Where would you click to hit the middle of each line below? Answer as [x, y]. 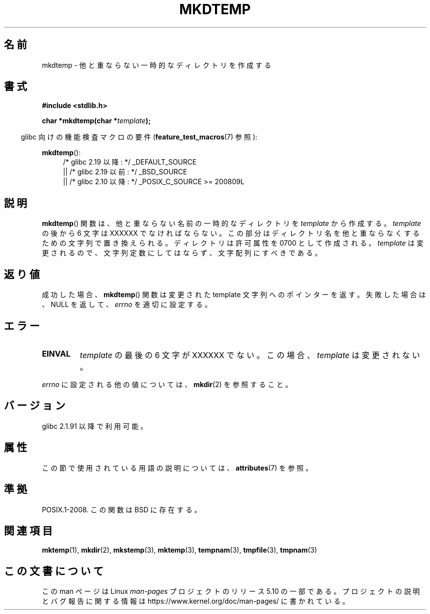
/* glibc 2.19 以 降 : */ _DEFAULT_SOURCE [130, 162]
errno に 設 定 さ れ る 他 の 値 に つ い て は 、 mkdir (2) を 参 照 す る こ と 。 [167, 384]
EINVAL [56, 353]
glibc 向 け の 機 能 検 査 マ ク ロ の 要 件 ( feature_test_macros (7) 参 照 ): [139, 137]
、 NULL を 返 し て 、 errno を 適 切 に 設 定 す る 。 [127, 305]
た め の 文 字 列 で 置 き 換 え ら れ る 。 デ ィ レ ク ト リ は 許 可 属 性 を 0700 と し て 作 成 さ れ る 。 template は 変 [233, 243]
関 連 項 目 [28, 530]
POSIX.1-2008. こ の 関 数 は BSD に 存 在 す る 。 [121, 509]
